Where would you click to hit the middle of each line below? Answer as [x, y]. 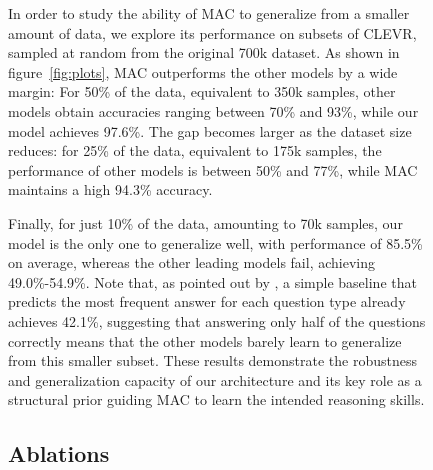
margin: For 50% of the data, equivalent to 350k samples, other [202, 91]
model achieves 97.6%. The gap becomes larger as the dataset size [210, 130]
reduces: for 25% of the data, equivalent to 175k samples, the [195, 150]
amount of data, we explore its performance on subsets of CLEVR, [212, 32]
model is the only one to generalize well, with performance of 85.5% [215, 242]
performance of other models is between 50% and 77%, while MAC [213, 169]
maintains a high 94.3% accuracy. [110, 189]
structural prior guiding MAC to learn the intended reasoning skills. [216, 399]
